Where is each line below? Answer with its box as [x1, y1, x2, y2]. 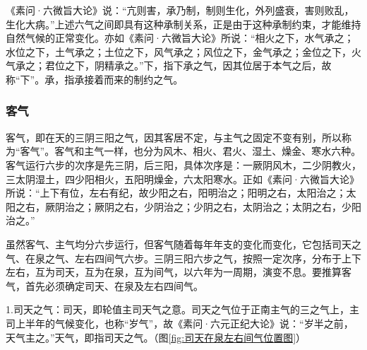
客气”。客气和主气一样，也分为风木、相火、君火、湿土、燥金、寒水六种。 [20, 144, 361, 158]
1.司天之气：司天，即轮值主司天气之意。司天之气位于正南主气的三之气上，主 [6, 302, 359, 317]
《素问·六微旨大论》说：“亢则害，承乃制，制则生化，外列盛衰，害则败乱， [6, 3, 354, 17]
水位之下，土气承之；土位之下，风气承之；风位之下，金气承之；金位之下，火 [6, 44, 361, 59]
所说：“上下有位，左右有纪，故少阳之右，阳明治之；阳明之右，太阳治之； [6, 185, 347, 200]
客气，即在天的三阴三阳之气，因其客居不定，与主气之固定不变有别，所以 [6, 129, 342, 144]
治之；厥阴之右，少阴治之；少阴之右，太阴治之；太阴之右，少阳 [64, 199, 361, 214]
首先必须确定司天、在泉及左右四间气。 [25, 278, 203, 293]
